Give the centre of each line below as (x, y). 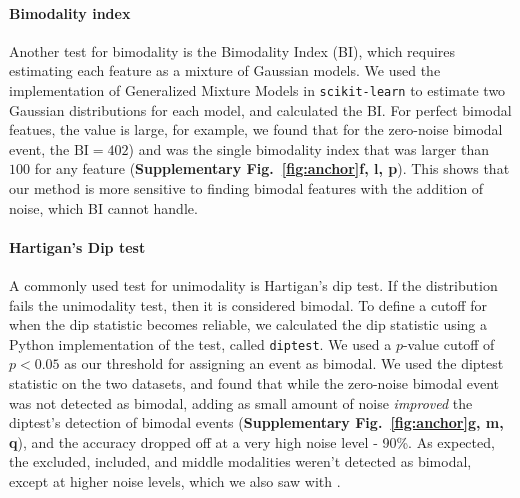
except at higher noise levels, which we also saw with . (175, 481)
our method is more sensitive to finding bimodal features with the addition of (246, 188)
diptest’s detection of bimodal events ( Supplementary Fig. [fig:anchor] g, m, (256, 422)
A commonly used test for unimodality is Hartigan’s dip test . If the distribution (253, 285)
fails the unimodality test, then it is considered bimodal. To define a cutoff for (248, 304)
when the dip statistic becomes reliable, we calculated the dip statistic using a (248, 324)
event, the (39, 148)
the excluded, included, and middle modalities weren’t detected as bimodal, (240, 461)
